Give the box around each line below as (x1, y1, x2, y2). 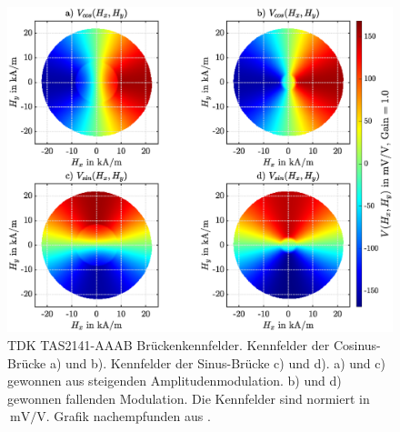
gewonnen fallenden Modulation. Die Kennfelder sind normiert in (7, 388, 370, 407)
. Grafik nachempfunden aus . (45, 407, 211, 426)
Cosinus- (333, 335, 381, 354)
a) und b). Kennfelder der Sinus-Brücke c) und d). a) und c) (49, 353, 385, 372)
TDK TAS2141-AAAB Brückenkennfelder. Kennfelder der (7, 335, 330, 354)
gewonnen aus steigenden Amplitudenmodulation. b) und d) (7, 371, 342, 390)
